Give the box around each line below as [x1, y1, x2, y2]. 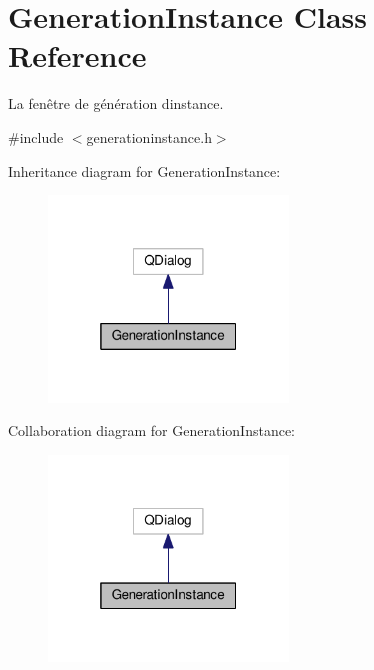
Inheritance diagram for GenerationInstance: [8, 160, 281, 181]
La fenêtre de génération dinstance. [8, 93, 224, 114]
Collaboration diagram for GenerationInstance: [8, 420, 295, 441]
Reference [8, 35, 147, 76]
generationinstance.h [86, 126, 212, 147]
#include [8, 126, 64, 147]
